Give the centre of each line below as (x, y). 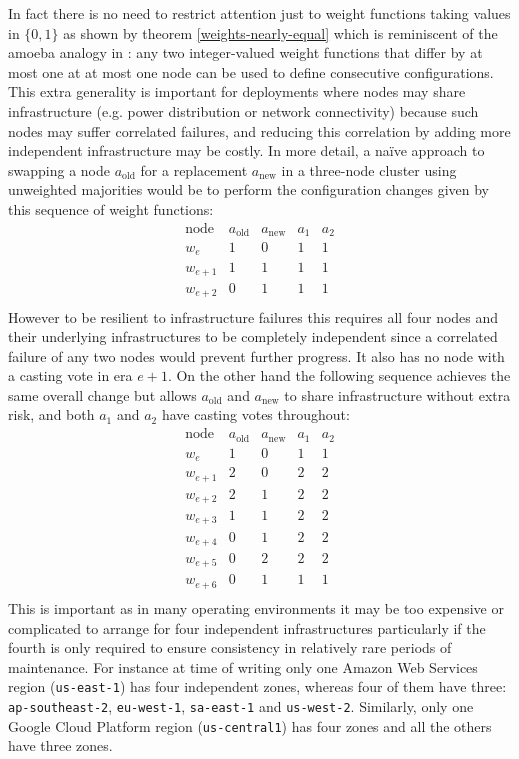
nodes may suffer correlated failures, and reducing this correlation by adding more (259, 130)
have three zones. (60, 745)
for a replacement (194, 169)
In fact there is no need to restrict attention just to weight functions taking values (259, 13)
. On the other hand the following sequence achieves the (339, 375)
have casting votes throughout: (255, 414)
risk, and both (51, 414)
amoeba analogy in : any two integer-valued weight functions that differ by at (245, 52)
